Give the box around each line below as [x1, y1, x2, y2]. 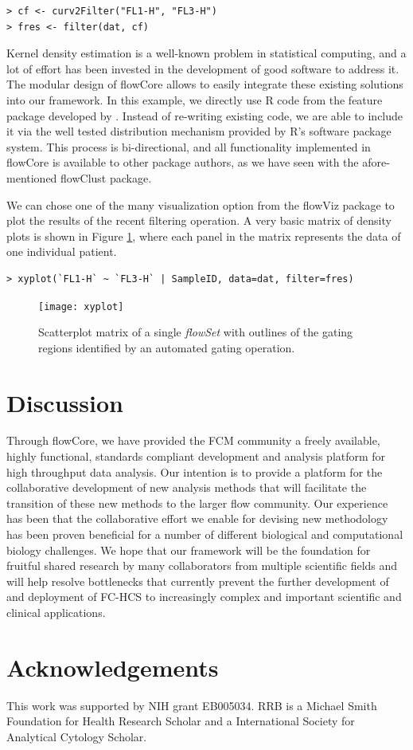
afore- [362, 154, 390, 171]
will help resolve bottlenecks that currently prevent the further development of [6, 572, 389, 589]
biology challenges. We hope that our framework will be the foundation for [6, 541, 371, 558]
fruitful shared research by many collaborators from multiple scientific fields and [6, 557, 398, 574]
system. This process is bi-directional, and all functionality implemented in [6, 138, 371, 155]
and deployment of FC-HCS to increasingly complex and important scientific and [6, 588, 402, 605]
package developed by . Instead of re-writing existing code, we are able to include [6, 107, 403, 124]
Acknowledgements [6, 650, 219, 683]
